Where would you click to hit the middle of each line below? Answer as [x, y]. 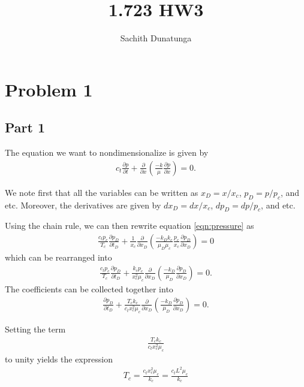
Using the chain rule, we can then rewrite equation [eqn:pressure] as [130, 226]
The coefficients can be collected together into [89, 289]
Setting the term [35, 329]
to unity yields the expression [59, 359]
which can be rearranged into [58, 257]
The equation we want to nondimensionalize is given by [107, 152]
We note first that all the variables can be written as [102, 192]
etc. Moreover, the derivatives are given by [83, 205]
